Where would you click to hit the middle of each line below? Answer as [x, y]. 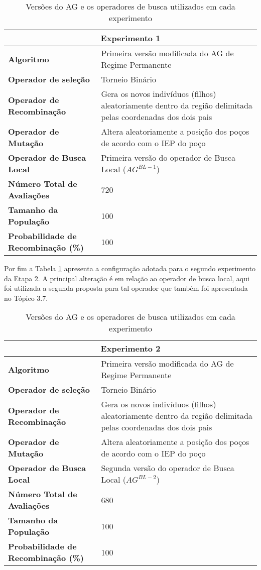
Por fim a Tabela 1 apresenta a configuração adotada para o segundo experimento [130, 268]
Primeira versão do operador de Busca [168, 157]
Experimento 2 [130, 349]
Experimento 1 [130, 38]
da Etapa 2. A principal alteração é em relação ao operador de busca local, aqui [127, 278]
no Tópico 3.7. [26, 298]
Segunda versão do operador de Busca [168, 468]
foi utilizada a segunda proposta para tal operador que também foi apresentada [126, 288]
